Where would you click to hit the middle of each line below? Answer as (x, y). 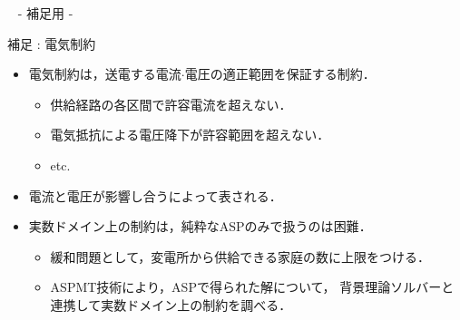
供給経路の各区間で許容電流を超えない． (171, 104)
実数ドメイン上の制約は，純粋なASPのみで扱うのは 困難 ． (200, 226)
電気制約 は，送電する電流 (105, 74)
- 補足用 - (45, 13)
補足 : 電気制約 (52, 43)
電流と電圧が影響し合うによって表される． (155, 195)
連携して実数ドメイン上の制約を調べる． (171, 304)
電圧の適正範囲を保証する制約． (280, 74)
